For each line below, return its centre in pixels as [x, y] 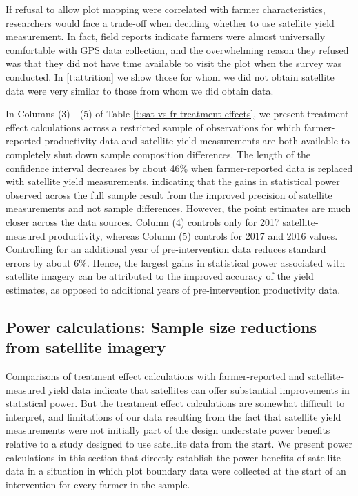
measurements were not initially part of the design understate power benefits [168, 430]
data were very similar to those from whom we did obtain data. [140, 90]
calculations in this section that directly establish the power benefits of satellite [173, 457]
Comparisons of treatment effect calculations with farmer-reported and [155, 376]
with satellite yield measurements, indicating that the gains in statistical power [173, 181]
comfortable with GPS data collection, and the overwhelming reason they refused [177, 49]
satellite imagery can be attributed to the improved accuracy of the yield [160, 276]
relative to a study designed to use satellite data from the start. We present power [179, 444]
